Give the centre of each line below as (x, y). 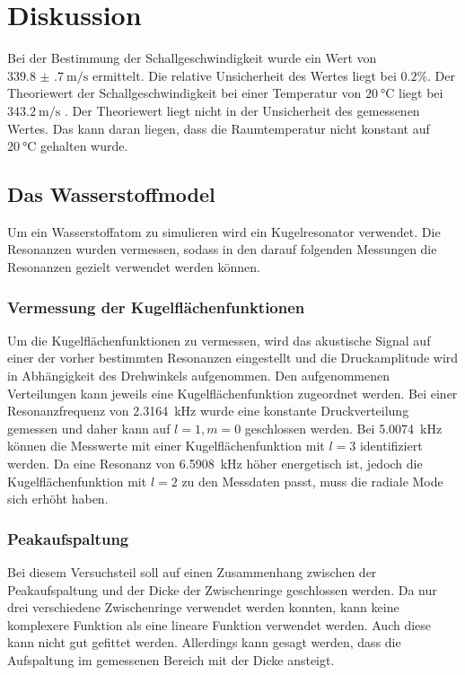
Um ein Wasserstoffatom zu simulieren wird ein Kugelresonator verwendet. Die (224, 231)
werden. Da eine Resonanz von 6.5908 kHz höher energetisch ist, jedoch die (215, 464)
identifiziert (391, 446)
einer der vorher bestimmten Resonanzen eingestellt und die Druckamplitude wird (233, 358)
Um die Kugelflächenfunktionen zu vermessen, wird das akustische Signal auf (219, 340)
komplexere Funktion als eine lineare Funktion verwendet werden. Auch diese (219, 624)
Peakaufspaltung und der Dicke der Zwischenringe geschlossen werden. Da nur (222, 589)
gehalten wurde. (84, 146)
